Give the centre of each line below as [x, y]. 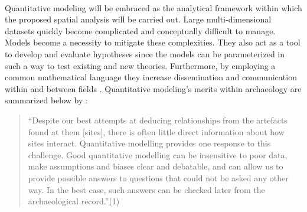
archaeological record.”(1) [74, 201]
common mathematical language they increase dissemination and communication [151, 77]
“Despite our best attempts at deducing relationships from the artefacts [158, 120]
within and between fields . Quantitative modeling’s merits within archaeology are [153, 88]
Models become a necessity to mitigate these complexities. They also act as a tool [153, 42]
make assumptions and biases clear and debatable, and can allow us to [156, 166]
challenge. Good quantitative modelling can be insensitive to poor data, [158, 154]
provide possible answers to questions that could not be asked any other [158, 177]
